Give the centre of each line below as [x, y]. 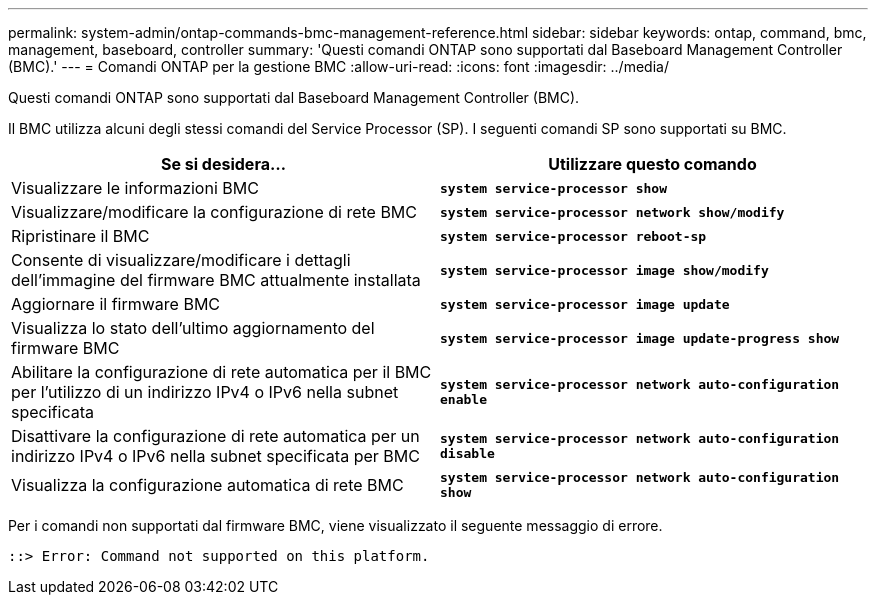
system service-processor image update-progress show [640, 338]
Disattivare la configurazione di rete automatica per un [215, 436]
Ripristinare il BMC [80, 236]
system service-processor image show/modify [604, 270]
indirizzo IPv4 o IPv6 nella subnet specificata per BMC [215, 456]
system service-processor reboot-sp [573, 236]
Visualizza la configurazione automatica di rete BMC [207, 485]
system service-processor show [553, 188]
